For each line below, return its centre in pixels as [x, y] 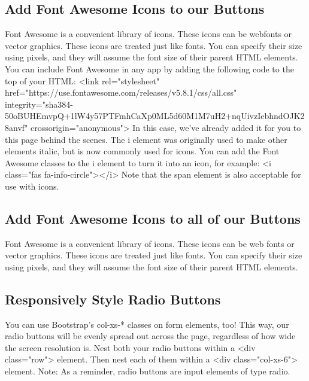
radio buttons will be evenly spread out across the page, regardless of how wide [150, 336]
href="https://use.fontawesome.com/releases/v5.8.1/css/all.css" [121, 92]
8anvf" [16, 127]
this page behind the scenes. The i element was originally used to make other [146, 139]
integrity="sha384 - [39, 104]
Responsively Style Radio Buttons [113, 299]
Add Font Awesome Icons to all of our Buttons [153, 218]
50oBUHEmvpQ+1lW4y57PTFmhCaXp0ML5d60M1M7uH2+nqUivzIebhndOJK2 [155, 116]
